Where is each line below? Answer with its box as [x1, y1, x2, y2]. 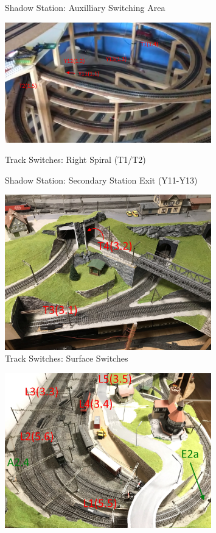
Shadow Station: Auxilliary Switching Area [5, 1, 165, 13]
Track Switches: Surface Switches [5, 352, 128, 365]
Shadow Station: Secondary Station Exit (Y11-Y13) [5, 173, 198, 186]
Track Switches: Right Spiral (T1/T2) [5, 153, 146, 166]
